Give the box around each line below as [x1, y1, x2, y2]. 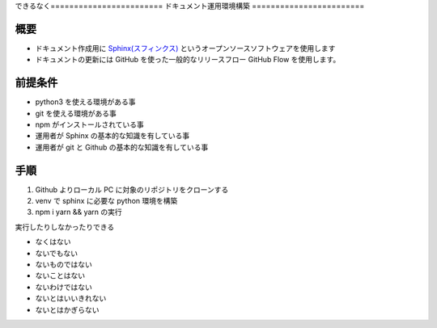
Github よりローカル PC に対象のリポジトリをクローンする [35, 184, 229, 194]
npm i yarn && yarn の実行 [35, 207, 123, 217]
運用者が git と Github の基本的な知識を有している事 [35, 142, 209, 152]
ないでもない [35, 248, 78, 258]
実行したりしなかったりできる [15, 222, 115, 232]
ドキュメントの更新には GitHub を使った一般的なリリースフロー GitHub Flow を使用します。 [35, 55, 341, 65]
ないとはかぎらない [35, 305, 100, 314]
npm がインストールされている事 [35, 120, 145, 129]
